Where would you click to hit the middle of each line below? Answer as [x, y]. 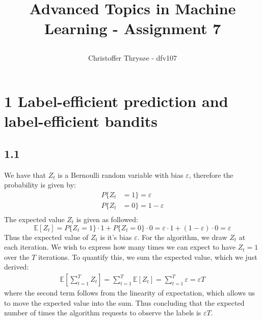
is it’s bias [116, 237]
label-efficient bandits [81, 121]
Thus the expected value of [46, 237]
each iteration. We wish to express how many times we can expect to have [120, 247]
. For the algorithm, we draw [182, 237]
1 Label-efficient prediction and [116, 101]
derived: [17, 267]
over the [17, 257]
